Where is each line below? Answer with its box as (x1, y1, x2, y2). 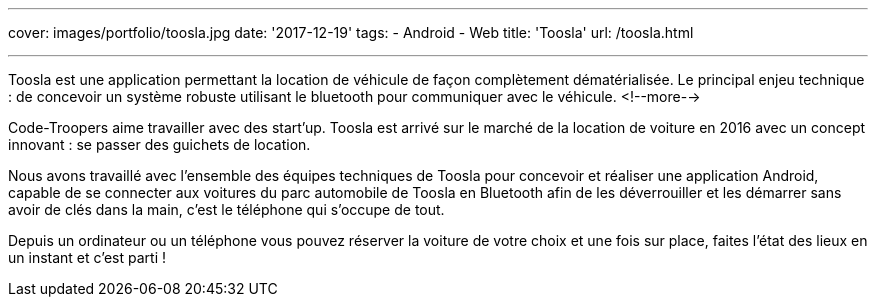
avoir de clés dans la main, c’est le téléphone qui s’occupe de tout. (8, 201, 445, 218)
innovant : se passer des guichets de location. (8, 136, 311, 153)
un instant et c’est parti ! (8, 249, 167, 266)
